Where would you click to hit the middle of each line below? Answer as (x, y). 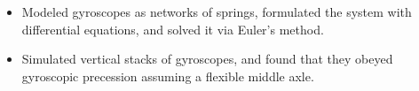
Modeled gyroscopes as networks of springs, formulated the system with (217, 11)
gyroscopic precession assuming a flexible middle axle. (168, 76)
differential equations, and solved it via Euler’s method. (173, 29)
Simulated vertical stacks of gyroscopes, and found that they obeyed (207, 59)
